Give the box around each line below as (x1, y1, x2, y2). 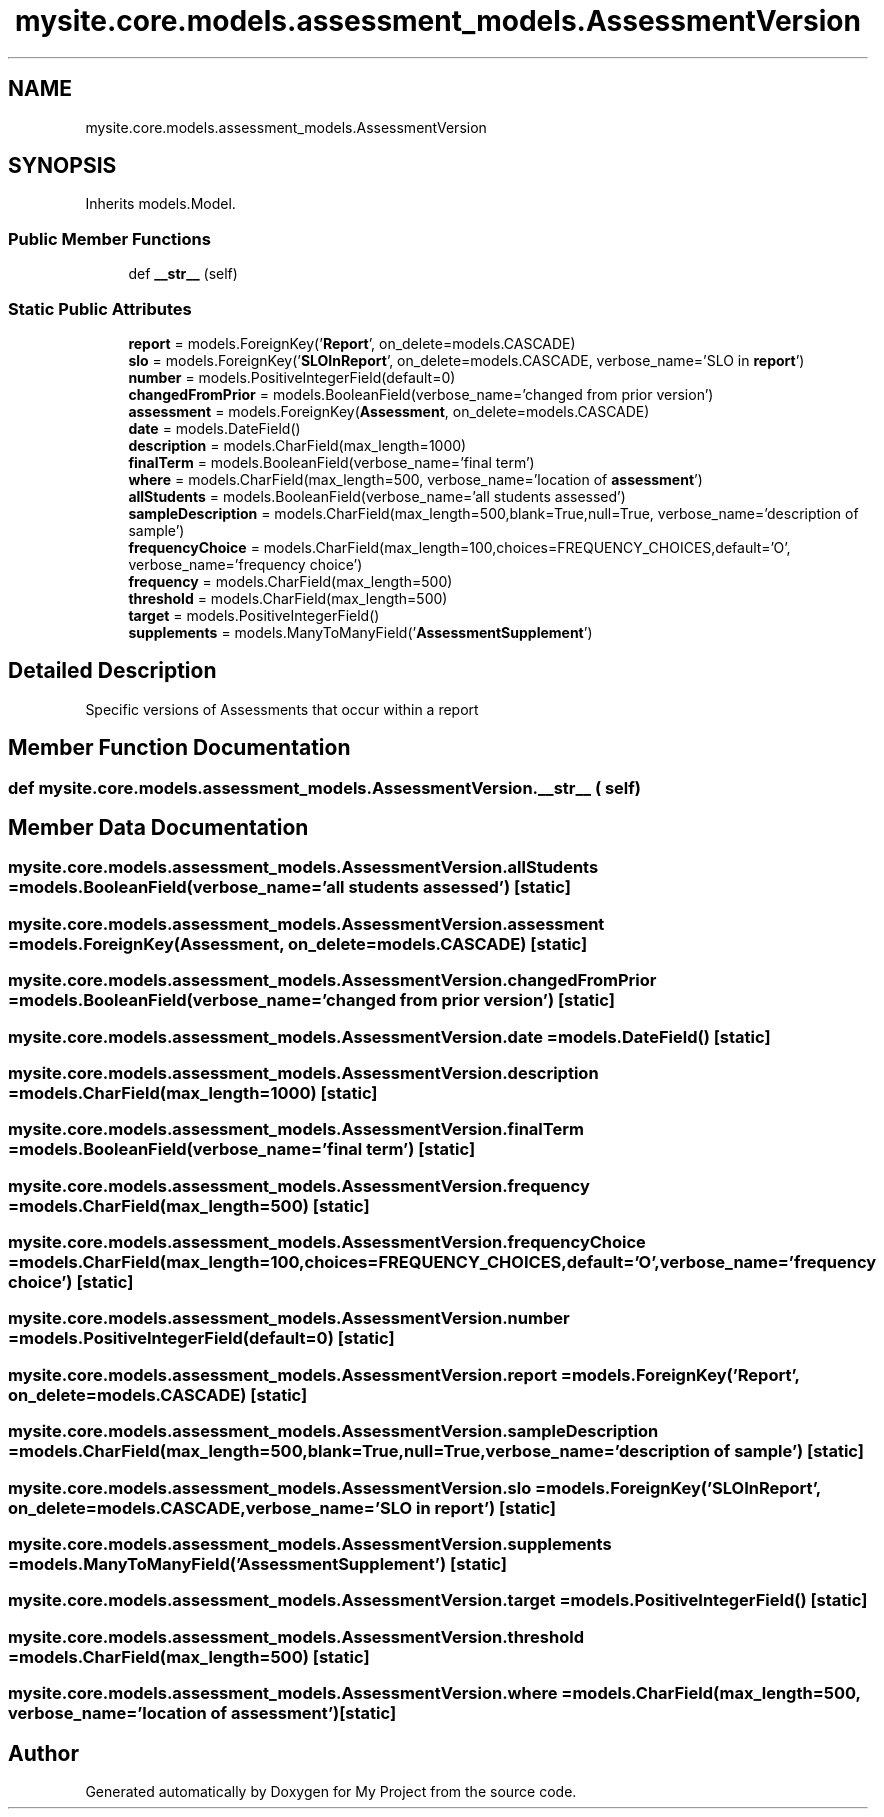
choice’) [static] (8, 1272, 134, 1293)
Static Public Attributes (8, 298, 192, 319)
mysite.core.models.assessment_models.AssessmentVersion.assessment (8, 913, 605, 934)
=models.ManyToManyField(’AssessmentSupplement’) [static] (8, 1553, 507, 1574)
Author (8, 1740, 79, 1766)
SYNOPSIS (8, 153, 117, 179)
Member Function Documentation (8, 735, 351, 761)
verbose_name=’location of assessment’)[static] (8, 1703, 397, 1724)
